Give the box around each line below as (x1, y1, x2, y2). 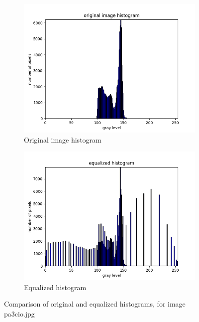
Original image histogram (24, 134, 101, 145)
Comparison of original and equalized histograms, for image (4, 299, 186, 309)
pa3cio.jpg (4, 308, 35, 319)
